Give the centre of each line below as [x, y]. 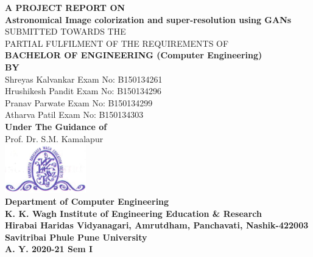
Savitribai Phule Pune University [76, 237]
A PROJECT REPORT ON [65, 7]
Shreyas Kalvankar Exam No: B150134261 [84, 79]
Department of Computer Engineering [87, 201]
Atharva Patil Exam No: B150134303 [74, 115]
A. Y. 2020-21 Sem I [49, 249]
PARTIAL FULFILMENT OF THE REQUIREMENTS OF [117, 43]
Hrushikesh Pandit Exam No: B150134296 [83, 91]
